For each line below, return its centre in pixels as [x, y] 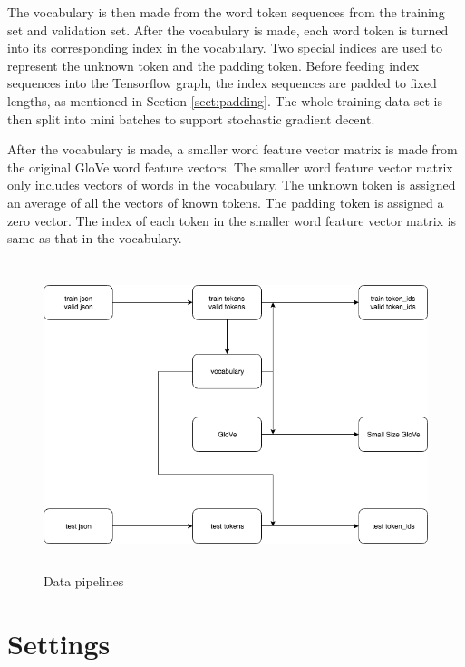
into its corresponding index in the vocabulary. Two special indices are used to [225, 48]
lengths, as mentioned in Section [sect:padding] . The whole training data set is [225, 100]
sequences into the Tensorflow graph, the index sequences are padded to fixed [222, 83]
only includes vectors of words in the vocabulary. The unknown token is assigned [232, 185]
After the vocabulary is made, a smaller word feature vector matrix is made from [232, 149]
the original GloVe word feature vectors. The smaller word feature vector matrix [230, 167]
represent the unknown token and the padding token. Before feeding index [213, 65]
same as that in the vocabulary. [95, 238]
